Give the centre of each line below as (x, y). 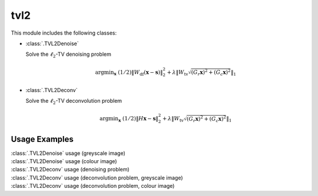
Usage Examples (42, 139)
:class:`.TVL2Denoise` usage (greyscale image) (68, 153)
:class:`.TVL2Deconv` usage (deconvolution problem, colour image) (93, 186)
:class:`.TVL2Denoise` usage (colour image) (64, 161)
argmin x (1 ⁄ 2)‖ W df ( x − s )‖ (129, 73)
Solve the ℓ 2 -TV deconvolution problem (74, 102)
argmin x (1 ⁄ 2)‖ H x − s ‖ (129, 119)
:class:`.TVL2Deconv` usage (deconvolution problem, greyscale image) (97, 178)
